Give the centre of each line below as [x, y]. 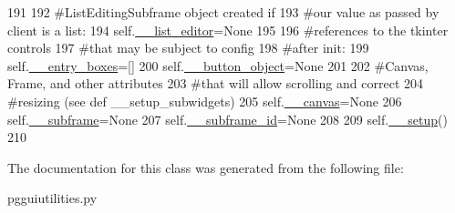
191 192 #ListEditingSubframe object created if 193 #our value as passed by [223, 12]
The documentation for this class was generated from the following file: [206, 167]
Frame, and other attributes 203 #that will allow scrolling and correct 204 [215, 83]
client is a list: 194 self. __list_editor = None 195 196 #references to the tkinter [228, 30]
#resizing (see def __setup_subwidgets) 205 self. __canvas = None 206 [205, 101]
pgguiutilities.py [52, 198]
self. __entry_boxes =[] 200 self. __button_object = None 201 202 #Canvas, [218, 65]
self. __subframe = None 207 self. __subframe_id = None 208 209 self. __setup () [227, 119]
